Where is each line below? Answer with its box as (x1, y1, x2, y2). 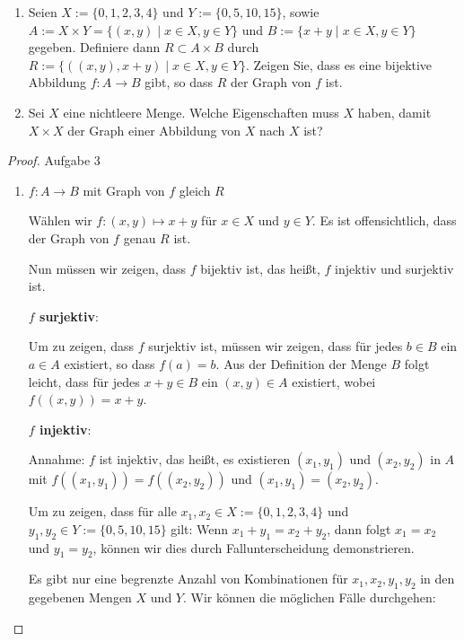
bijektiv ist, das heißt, (200, 259, 320, 277)
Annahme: (28, 450, 85, 469)
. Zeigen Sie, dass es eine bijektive (246, 55, 433, 74)
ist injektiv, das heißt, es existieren (99, 450, 291, 469)
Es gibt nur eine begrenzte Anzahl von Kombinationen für (28, 569, 348, 588)
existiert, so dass (64, 354, 155, 373)
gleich (179, 180, 211, 199)
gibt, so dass (144, 73, 213, 92)
